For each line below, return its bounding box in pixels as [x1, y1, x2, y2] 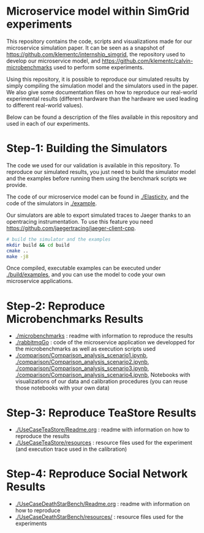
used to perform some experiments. [53, 63, 144, 71]
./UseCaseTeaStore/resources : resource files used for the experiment [15, 439, 193, 447]
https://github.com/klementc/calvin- [102, 57, 194, 64]
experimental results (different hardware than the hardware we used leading [6, 95, 198, 102]
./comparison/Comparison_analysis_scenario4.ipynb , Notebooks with [15, 371, 191, 379]
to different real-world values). [6, 101, 84, 108]
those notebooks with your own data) [15, 384, 110, 391]
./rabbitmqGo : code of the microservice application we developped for [15, 339, 195, 346]
